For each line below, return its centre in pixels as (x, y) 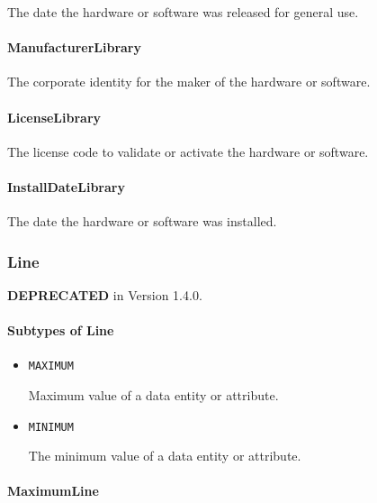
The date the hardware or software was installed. (142, 221)
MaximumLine (53, 491)
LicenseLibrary (54, 117)
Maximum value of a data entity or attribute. (153, 395)
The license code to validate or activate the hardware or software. (188, 151)
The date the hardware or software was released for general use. (183, 12)
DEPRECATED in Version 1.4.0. (105, 294)
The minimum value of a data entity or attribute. (165, 456)
